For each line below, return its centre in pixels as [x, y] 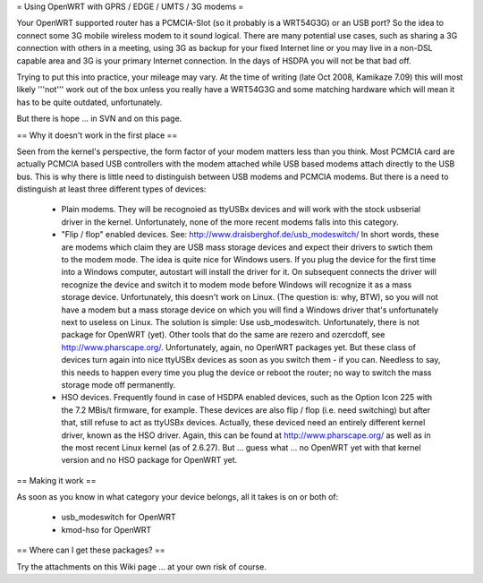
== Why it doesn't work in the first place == [97, 135]
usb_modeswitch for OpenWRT [119, 517]
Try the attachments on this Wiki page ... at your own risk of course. [142, 566]
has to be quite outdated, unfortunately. [89, 102]
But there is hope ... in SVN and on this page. [99, 119]
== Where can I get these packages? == [91, 550]
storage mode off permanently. [119, 384]
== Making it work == [56, 480]
